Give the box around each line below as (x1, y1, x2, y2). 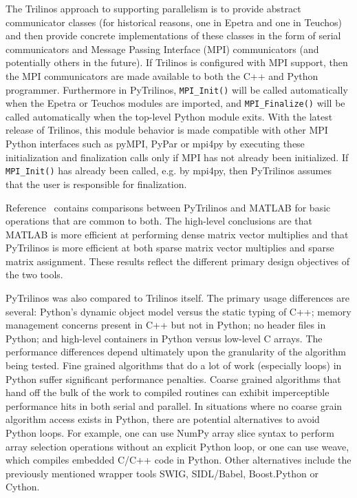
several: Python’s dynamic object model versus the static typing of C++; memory (6, 304, 351, 318)
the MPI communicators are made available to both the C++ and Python (6, 68, 318, 83)
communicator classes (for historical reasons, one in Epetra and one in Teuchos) (6, 14, 342, 29)
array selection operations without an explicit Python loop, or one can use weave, (6, 439, 349, 453)
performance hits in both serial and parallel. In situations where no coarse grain (6, 398, 343, 413)
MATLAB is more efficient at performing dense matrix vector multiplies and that (6, 227, 349, 241)
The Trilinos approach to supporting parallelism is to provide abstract (6, 1, 301, 15)
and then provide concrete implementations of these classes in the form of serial (6, 28, 341, 43)
